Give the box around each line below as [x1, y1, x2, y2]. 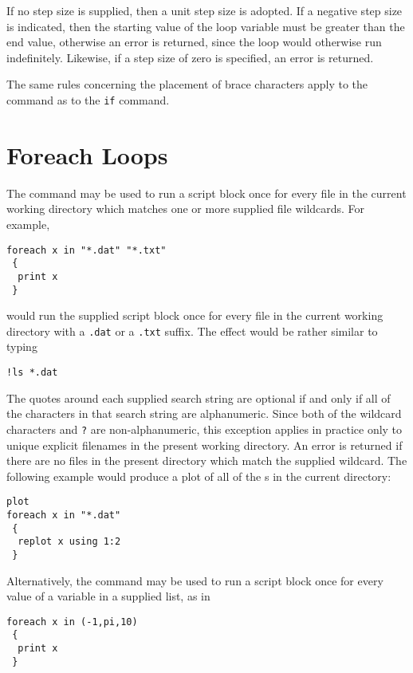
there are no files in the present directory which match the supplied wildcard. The [6, 452, 407, 469]
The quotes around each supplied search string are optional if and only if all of [6, 389, 391, 406]
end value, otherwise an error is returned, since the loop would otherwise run [6, 33, 382, 50]
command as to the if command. [6, 91, 170, 108]
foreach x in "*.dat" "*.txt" [6, 244, 167, 256]
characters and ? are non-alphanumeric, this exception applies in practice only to [6, 420, 403, 437]
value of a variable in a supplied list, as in [6, 588, 210, 604]
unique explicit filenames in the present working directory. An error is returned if [6, 436, 403, 453]
